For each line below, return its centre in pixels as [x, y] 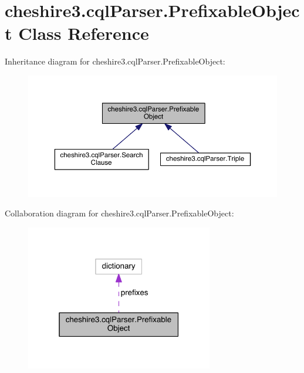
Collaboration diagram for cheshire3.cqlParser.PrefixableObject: [119, 213]
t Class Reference [77, 33]
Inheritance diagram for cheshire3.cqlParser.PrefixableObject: [115, 61]
